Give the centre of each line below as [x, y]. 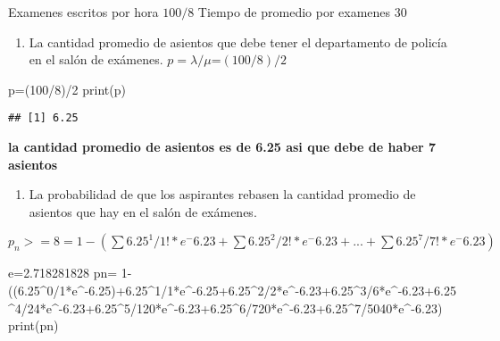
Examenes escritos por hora [83, 12]
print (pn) [33, 325]
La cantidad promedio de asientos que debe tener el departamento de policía [238, 42]
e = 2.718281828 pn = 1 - [70, 273]
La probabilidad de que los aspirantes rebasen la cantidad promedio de [222, 194]
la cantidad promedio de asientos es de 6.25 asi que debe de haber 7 [222, 147]
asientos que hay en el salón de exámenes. [143, 211]
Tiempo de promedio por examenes [294, 12]
